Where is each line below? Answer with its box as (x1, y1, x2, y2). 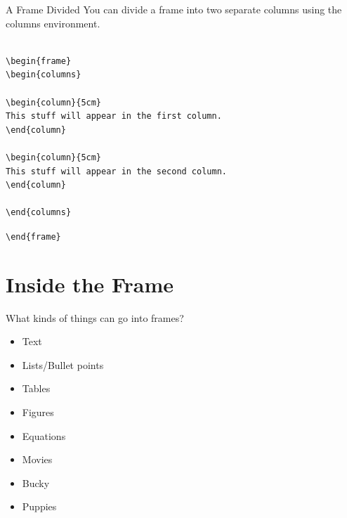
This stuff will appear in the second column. (6, 166, 227, 176)
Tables (22, 381, 51, 396)
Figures (22, 405, 54, 420)
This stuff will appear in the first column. (6, 111, 222, 122)
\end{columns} (6, 207, 72, 218)
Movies (22, 452, 53, 467)
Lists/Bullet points (22, 357, 104, 372)
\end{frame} (6, 231, 61, 242)
